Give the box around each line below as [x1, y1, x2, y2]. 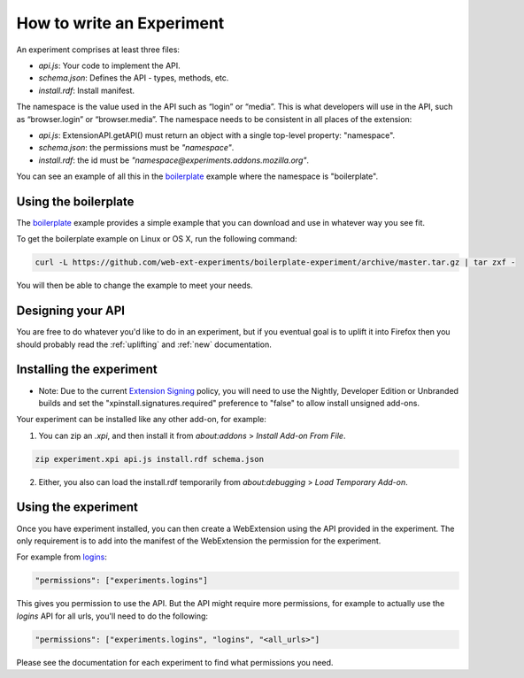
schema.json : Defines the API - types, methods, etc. [38, 73, 229, 83]
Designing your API [16, 304, 126, 319]
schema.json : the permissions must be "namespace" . [38, 143, 235, 153]
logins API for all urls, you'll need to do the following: [16, 611, 208, 621]
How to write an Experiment [16, 13, 225, 33]
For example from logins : [16, 551, 108, 562]
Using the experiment [16, 500, 139, 515]
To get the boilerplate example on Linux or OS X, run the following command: [16, 234, 297, 244]
